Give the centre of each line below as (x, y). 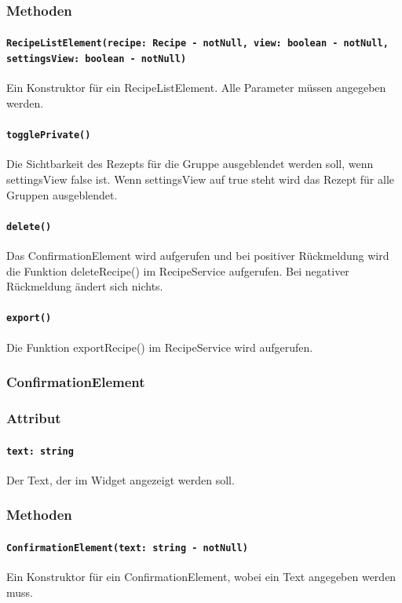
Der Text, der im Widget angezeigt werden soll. (121, 479)
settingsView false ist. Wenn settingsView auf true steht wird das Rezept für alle (201, 179)
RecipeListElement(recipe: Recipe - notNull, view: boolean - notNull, (197, 44)
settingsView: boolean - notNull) (97, 59)
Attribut (34, 418)
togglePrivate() (49, 135)
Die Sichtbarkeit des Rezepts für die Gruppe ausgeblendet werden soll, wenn (190, 164)
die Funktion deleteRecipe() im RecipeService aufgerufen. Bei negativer (178, 270)
